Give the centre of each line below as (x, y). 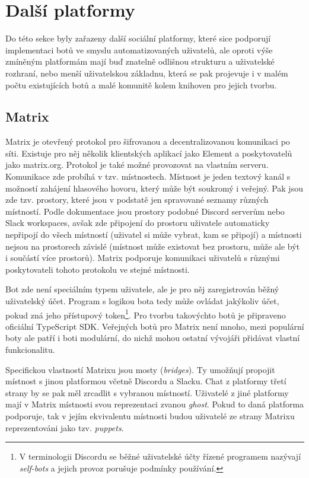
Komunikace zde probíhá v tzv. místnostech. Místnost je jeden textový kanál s (148, 176)
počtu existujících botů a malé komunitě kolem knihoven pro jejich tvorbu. (141, 85)
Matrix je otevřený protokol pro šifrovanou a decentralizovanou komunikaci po (148, 141)
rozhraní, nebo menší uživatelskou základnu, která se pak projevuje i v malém (147, 73)
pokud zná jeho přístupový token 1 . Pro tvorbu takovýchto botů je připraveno (146, 314)
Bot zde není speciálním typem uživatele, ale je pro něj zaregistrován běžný (142, 289)
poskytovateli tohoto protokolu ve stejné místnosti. (98, 269)
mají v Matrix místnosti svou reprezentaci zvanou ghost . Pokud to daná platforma (155, 404)
